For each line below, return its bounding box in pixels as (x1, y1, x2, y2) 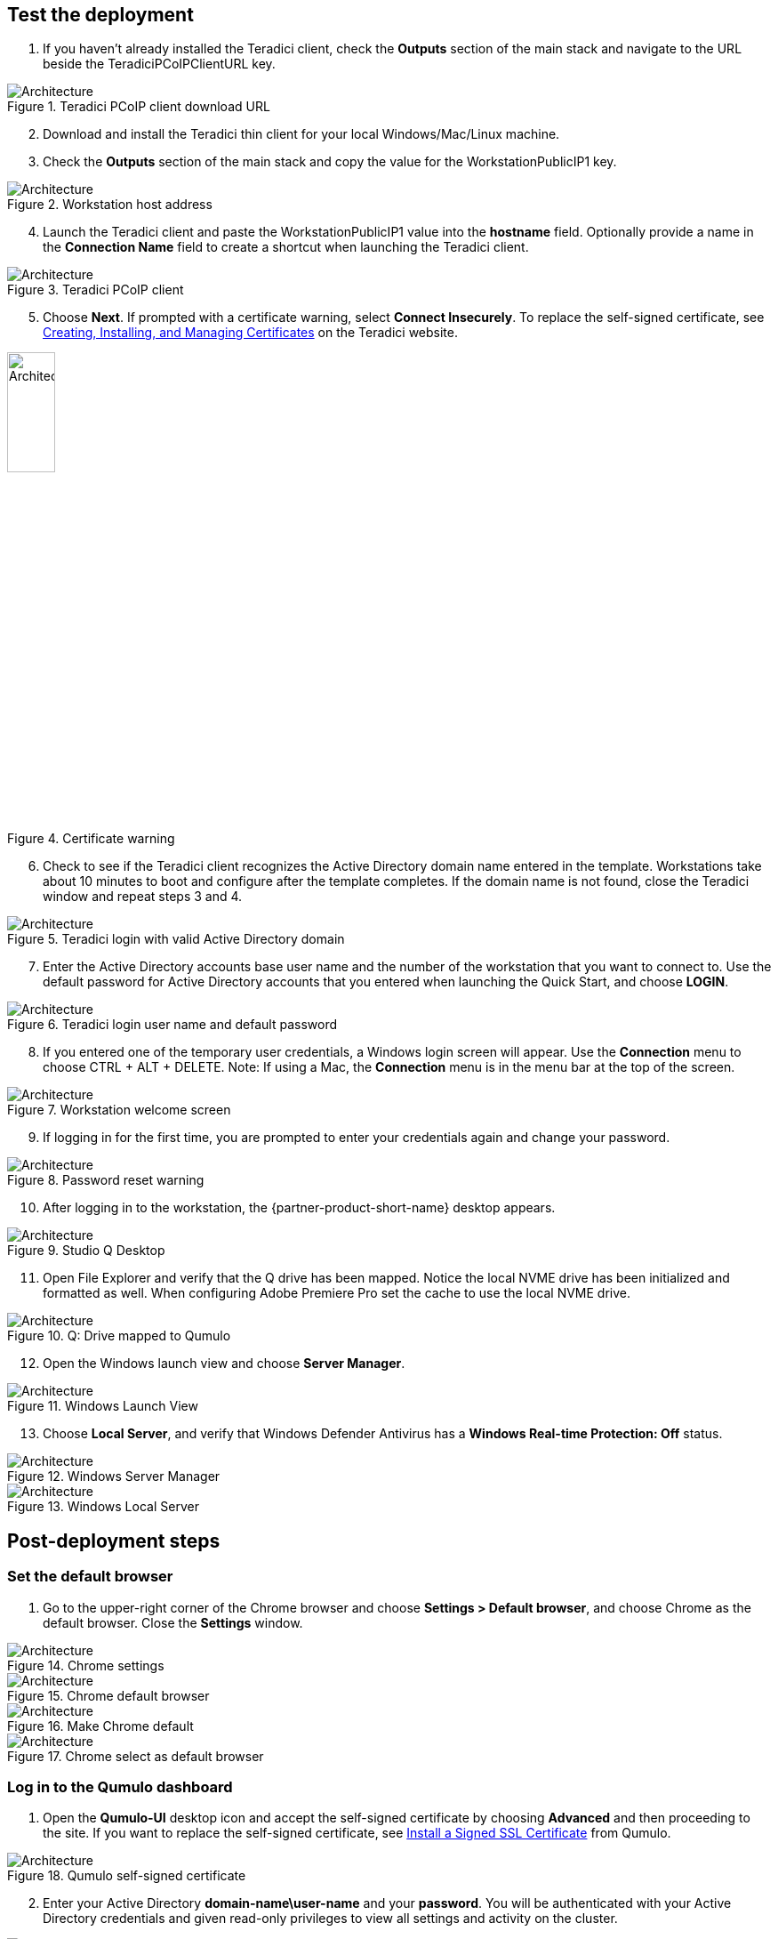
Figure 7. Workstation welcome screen (7, 1102, 231, 1118)
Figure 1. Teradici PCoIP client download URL (7, 99, 270, 115)
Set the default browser (7, 1567, 173, 1586)
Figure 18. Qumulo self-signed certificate (7, 1868, 246, 1884)
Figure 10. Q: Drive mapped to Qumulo (7, 1328, 231, 1344)
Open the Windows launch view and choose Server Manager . (43, 1356, 405, 1372)
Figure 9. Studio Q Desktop (7, 1243, 165, 1259)
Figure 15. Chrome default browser (7, 1687, 210, 1703)
